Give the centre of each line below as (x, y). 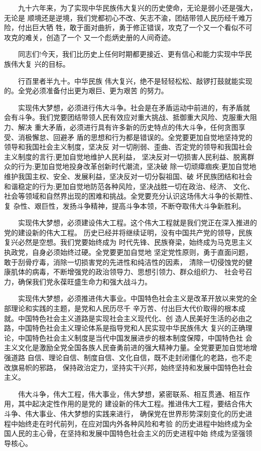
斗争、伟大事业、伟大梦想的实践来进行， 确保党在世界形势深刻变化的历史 (125, 413)
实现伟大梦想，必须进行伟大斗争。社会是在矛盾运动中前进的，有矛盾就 (134, 107)
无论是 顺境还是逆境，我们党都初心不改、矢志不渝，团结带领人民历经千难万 (128, 17)
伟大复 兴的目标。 (40, 63)
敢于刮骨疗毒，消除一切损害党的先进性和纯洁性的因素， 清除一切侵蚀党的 (125, 262)
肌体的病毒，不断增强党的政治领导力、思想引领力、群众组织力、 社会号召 (132, 272)
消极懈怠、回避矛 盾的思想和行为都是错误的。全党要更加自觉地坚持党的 (135, 137)
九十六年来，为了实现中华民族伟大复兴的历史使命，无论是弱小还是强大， (137, 8)
